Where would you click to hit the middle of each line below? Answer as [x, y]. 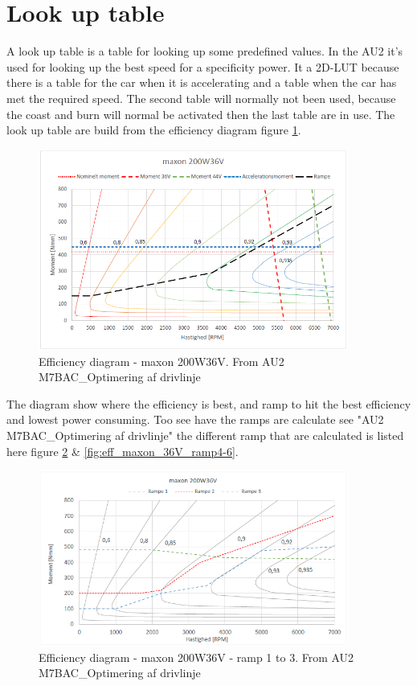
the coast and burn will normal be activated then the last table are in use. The [201, 114]
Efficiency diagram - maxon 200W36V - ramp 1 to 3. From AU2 [196, 657]
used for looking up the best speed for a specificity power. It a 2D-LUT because [203, 66]
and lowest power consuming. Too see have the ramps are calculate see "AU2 [195, 419]
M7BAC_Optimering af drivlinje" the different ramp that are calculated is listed [205, 435]
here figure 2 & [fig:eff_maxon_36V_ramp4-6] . [123, 451]
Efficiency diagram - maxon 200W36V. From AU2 [161, 361]
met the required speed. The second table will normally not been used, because [201, 98]
